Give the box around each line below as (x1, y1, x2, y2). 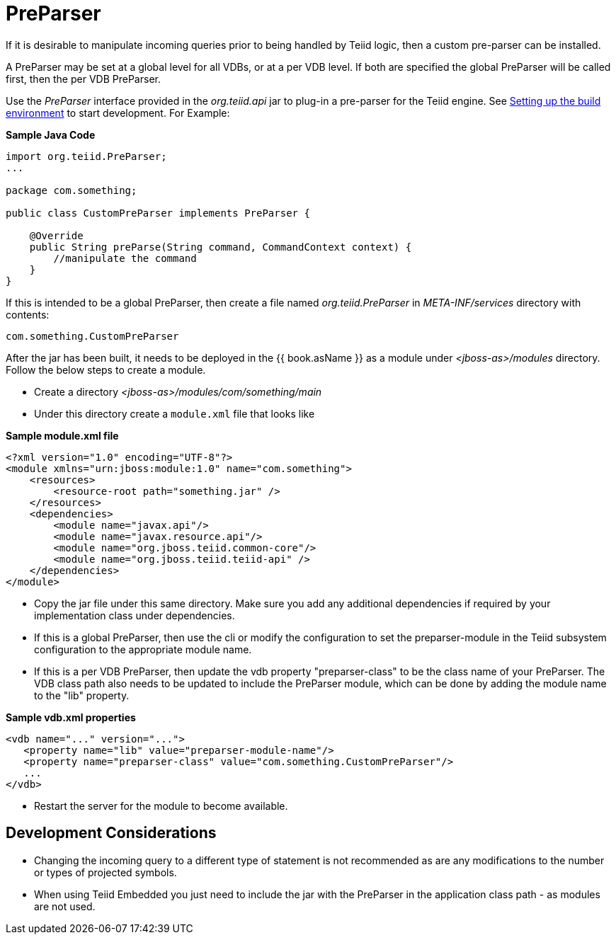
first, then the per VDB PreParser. (6, 72, 161, 85)
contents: (6, 308, 50, 321)
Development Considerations (6, 824, 217, 842)
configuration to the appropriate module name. (34, 643, 252, 655)
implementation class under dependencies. (34, 609, 235, 621)
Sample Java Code (6, 128, 96, 141)
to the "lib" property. (34, 689, 130, 701)
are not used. (34, 900, 96, 912)
